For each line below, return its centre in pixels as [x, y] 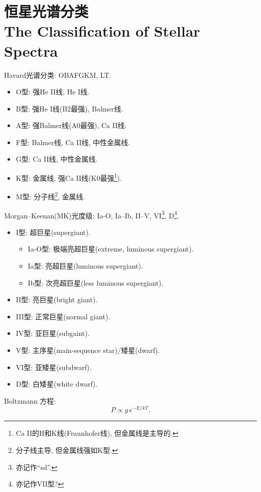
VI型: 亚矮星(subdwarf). [54, 367]
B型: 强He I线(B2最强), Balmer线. [70, 108]
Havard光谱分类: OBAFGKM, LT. [58, 75]
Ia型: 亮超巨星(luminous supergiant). [85, 266]
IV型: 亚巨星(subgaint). [53, 333]
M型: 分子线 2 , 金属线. [50, 196]
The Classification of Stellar [102, 31]
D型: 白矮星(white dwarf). [57, 384]
